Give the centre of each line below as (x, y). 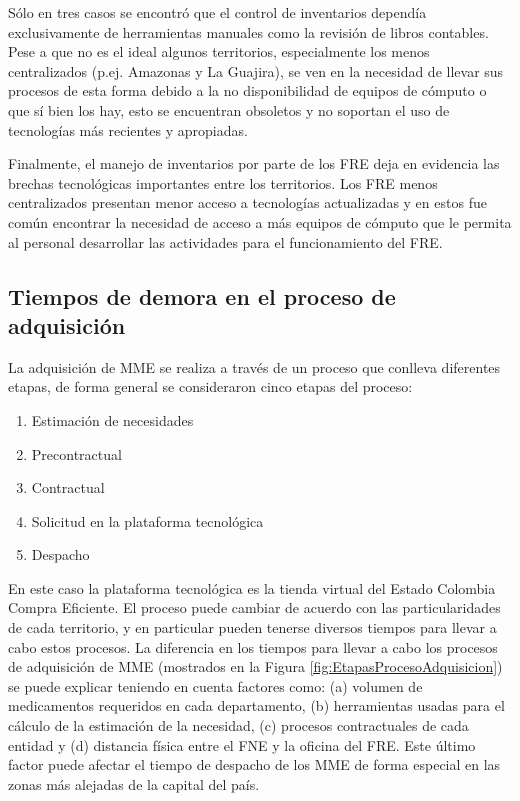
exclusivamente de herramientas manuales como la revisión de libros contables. (248, 31)
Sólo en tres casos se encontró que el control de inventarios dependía (217, 12)
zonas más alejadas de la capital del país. (134, 783)
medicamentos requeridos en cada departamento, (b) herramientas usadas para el (256, 705)
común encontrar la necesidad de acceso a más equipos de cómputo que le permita (260, 221)
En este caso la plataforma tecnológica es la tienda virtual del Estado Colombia (252, 587)
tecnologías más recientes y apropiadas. (128, 129)
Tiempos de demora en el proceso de (202, 295)
